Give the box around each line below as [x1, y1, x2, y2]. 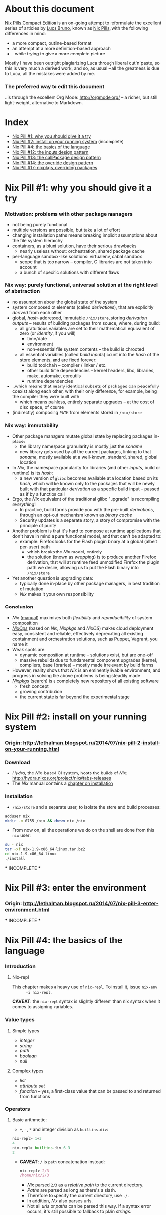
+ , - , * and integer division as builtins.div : [19, 1126, 108, 1133]
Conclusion [5, 604, 34, 610]
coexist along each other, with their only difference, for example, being [12, 388, 157, 394]
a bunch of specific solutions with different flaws [19, 269, 120, 275]
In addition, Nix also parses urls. [27, 1198, 93, 1204]
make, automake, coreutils [27, 373, 81, 379]
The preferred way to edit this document [5, 83, 105, 90]
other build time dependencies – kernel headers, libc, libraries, [27, 367, 155, 373]
